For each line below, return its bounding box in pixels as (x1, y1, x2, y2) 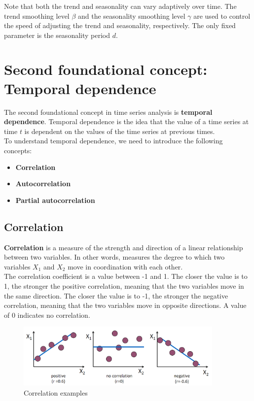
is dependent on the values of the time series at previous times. (24, 126, 215, 136)
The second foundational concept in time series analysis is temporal (4, 106, 213, 117)
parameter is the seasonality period (4, 30, 110, 40)
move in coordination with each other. (68, 261, 183, 271)
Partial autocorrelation (15, 195, 95, 205)
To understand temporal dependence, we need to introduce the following (4, 135, 223, 146)
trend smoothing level (4, 10, 70, 21)
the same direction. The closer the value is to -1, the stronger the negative (4, 290, 228, 301)
